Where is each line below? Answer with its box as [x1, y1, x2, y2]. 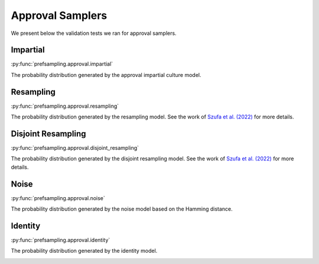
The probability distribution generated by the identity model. [11, 247, 158, 255]
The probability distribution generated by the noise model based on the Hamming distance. [11, 205, 233, 213]
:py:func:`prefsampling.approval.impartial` [11, 60, 113, 67]
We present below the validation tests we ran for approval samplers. [11, 30, 177, 37]
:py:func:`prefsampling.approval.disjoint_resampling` [11, 144, 139, 152]
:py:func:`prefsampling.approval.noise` [11, 194, 106, 201]
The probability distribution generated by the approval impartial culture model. [11, 71, 201, 78]
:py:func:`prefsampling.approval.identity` [11, 237, 110, 244]
